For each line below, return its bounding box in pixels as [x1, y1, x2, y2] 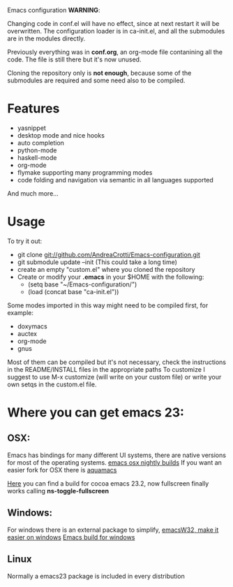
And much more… [7, 189, 59, 198]
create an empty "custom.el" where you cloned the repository [17, 265, 195, 273]
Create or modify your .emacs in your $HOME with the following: [17, 273, 204, 281]
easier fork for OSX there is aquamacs [7, 465, 117, 474]
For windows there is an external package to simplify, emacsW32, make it [7, 526, 219, 534]
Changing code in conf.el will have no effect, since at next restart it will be [7, 20, 220, 27]
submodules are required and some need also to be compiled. [7, 76, 186, 85]
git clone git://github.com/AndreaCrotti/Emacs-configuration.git [17, 250, 200, 259]
